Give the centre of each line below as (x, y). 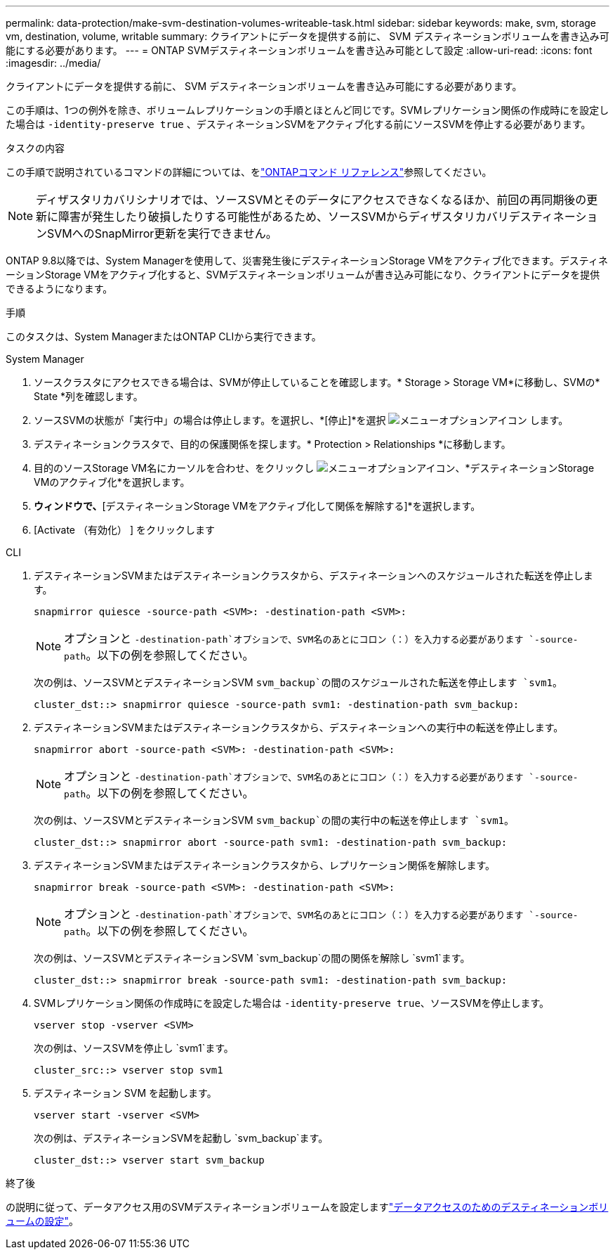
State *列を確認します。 (88, 396)
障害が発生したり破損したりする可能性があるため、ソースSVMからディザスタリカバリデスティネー (317, 217)
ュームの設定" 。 (42, 1221)
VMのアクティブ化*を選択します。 (112, 482)
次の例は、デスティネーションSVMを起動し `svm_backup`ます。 (181, 1138)
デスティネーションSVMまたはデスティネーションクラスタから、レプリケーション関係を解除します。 (265, 865)
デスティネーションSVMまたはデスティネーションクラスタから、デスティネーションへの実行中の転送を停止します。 (299, 727)
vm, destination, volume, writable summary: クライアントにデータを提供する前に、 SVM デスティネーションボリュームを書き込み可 (307, 36)
